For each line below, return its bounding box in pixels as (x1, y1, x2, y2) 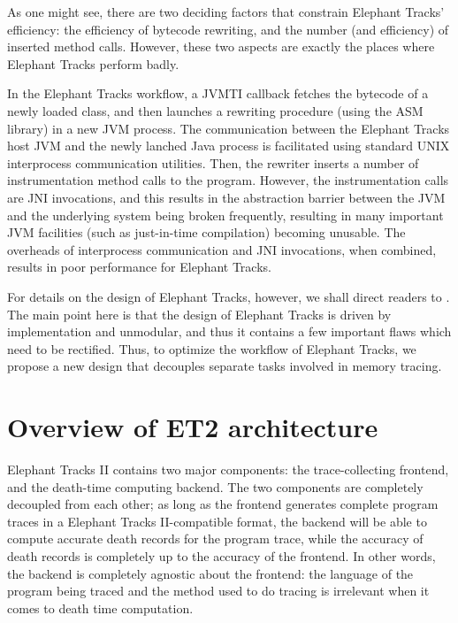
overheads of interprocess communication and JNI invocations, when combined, (7, 240, 437, 258)
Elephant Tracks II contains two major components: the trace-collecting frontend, (7, 460, 449, 478)
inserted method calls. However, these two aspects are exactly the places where (7, 37, 435, 56)
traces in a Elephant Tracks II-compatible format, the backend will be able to (7, 511, 427, 530)
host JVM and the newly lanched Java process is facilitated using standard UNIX (7, 136, 450, 155)
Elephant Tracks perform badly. (7, 54, 179, 73)
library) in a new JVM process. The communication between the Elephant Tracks (7, 119, 450, 137)
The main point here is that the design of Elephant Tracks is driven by (7, 304, 392, 323)
